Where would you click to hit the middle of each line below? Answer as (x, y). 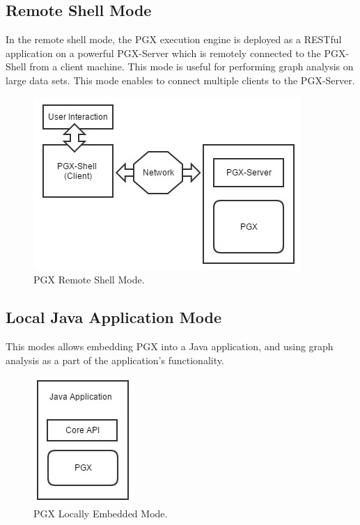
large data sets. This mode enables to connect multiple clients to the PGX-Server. (180, 80)
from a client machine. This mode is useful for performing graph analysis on (191, 66)
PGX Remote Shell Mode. (89, 280)
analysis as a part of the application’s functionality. (115, 360)
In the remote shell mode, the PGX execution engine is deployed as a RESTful (174, 39)
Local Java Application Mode (114, 317)
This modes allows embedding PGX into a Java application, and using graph (170, 346)
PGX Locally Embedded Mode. (101, 513)
